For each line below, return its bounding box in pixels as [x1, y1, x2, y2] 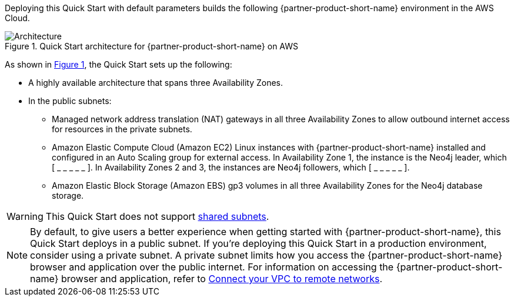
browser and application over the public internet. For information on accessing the [30, 261, 394, 273]
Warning [6, 210, 44, 222]
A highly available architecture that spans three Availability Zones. [28, 78, 283, 88]
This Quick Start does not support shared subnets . [45, 210, 269, 222]
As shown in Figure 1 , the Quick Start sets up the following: [5, 59, 232, 69]
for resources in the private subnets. [52, 124, 192, 134]
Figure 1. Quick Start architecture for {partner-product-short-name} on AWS [5, 41, 299, 51]
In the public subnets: [28, 96, 112, 106]
